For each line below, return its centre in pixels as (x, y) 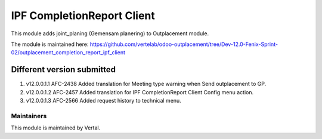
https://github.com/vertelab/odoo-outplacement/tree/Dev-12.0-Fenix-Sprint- (184, 44)
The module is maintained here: (50, 44)
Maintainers (29, 116)
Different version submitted (64, 69)
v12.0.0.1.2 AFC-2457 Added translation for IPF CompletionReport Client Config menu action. (140, 92)
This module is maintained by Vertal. (56, 128)
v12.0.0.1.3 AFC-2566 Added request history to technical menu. (103, 101)
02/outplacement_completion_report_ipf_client (68, 52)
